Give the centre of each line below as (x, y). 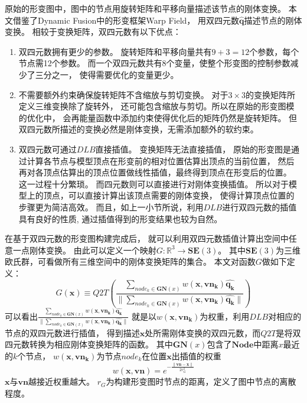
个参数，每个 (274, 51)
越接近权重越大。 (61, 381)
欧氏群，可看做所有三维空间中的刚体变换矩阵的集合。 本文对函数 (130, 261)
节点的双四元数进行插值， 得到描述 (72, 332)
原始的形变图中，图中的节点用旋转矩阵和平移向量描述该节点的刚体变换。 (145, 8)
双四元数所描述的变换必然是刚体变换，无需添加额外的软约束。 (138, 129)
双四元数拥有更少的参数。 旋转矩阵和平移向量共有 (115, 51)
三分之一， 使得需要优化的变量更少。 (107, 74)
